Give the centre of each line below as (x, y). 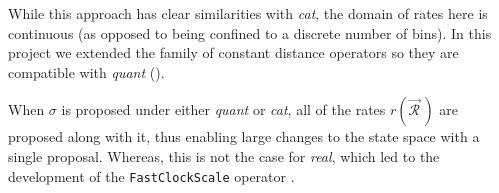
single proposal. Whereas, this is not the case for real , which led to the (224, 155)
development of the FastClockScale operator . (151, 175)
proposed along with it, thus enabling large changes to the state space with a (244, 136)
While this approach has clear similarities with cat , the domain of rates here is (248, 13)
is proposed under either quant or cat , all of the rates (223, 109)
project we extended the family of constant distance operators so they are (233, 52)
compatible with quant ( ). (86, 71)
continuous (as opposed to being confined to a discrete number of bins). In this (250, 32)
